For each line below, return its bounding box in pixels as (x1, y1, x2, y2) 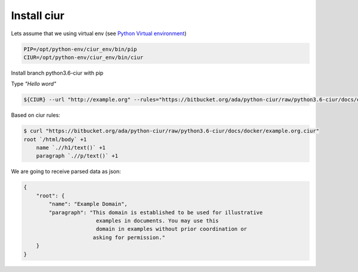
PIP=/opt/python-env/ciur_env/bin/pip (23, 45, 137, 52)
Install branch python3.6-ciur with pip (11, 69, 104, 76)
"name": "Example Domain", (48, 200, 128, 208)
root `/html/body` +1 (23, 136, 87, 143)
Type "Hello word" (11, 81, 57, 88)
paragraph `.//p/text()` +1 (36, 153, 119, 159)
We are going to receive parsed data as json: (11, 168, 122, 175)
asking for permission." (92, 234, 165, 241)
